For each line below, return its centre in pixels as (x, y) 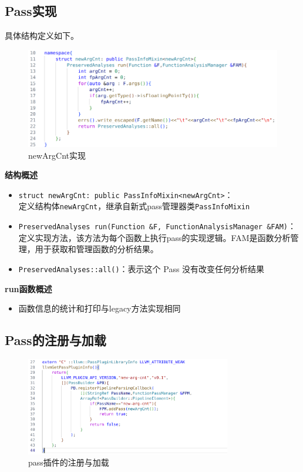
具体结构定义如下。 (42, 36)
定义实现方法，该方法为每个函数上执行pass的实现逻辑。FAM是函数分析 (154, 237)
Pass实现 (31, 11)
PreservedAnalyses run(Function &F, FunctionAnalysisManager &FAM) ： (157, 226)
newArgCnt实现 (57, 155)
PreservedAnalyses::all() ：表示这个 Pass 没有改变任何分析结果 (142, 268)
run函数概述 (28, 288)
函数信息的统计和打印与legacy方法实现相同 (100, 308)
